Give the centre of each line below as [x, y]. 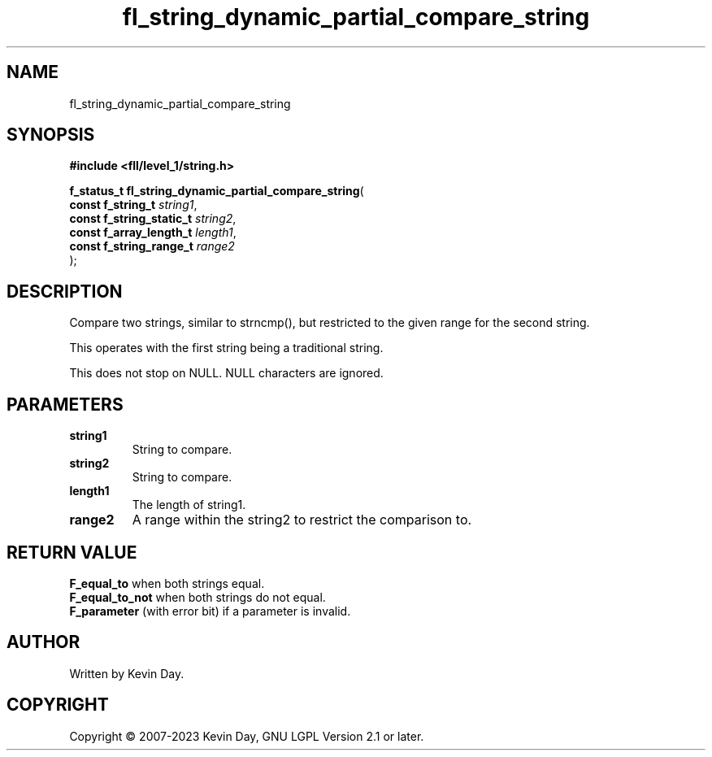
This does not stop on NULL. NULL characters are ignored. [226, 373]
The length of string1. [189, 505]
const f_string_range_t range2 [152, 246]
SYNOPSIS [51, 135]
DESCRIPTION [65, 291]
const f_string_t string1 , [133, 205]
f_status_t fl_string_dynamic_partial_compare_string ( [217, 191]
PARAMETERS [65, 404]
